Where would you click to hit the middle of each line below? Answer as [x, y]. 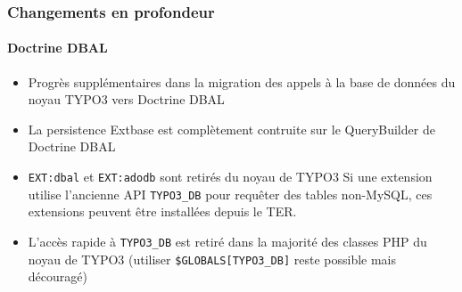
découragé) [58, 276]
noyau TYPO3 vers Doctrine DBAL [126, 99]
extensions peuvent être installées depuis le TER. [162, 211]
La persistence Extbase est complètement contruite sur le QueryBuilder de [231, 129]
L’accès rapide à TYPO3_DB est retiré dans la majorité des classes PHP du [227, 241]
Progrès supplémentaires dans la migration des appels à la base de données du [242, 81]
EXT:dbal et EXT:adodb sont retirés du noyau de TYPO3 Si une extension [230, 177]
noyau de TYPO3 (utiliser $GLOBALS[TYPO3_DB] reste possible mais [212, 259]
